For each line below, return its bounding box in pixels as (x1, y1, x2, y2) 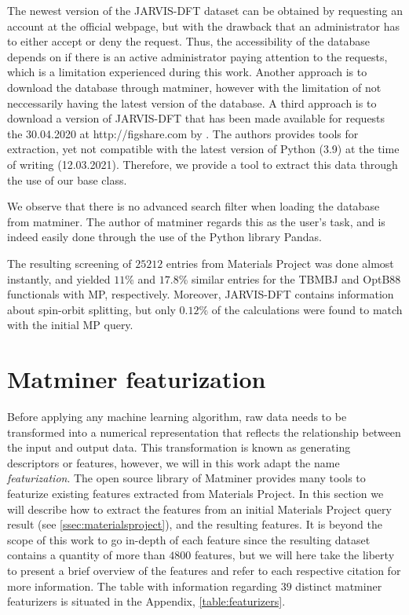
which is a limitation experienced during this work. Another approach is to (7, 64, 367, 80)
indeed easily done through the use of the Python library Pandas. (7, 229, 322, 245)
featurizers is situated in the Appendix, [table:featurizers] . (7, 593, 286, 610)
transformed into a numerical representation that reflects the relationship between (7, 423, 401, 440)
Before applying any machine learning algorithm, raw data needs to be (7, 408, 347, 424)
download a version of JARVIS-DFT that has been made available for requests (7, 110, 385, 126)
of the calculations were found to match (211, 301, 403, 317)
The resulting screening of (7, 254, 132, 271)
